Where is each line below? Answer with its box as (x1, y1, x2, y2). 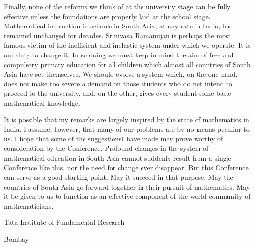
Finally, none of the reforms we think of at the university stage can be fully (4, 1, 231, 11)
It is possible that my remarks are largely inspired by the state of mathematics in (4, 114, 249, 124)
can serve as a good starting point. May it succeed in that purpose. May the (4, 172, 233, 182)
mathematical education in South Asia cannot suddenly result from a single (4, 152, 231, 163)
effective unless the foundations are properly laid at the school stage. (4, 11, 211, 21)
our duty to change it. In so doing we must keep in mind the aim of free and (4, 49, 234, 59)
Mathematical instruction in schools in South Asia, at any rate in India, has (4, 21, 233, 31)
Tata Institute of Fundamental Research (4, 217, 125, 227)
